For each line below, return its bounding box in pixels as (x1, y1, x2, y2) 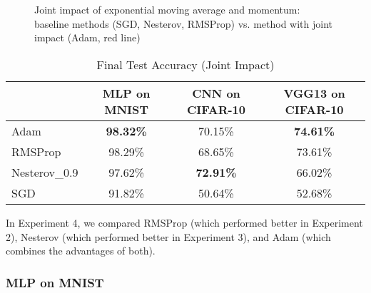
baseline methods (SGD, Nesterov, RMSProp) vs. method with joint (34, 16, 332, 31)
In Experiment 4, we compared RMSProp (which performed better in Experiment (6, 215, 363, 230)
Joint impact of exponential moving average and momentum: (34, 2, 300, 17)
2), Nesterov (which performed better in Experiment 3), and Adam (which (6, 229, 331, 244)
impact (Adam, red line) (34, 30, 141, 45)
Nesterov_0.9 (11, 163, 78, 180)
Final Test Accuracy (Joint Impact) (96, 56, 275, 73)
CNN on (192, 84, 240, 101)
